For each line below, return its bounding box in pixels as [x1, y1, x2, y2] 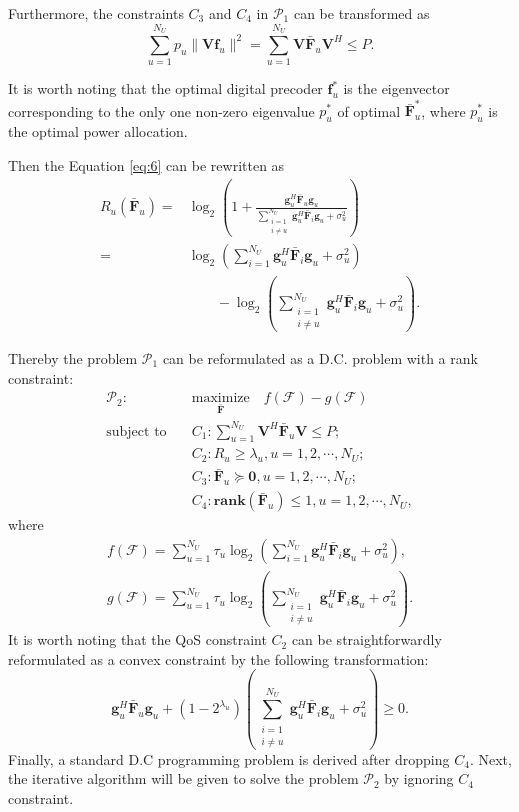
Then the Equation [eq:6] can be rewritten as [8, 154, 285, 175]
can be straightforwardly [291, 629, 442, 650]
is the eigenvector [343, 78, 450, 99]
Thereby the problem [8, 347, 138, 368]
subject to [106, 424, 167, 439]
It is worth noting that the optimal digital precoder [8, 78, 323, 99]
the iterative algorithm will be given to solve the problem [8, 768, 359, 789]
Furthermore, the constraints [8, 3, 184, 23]
